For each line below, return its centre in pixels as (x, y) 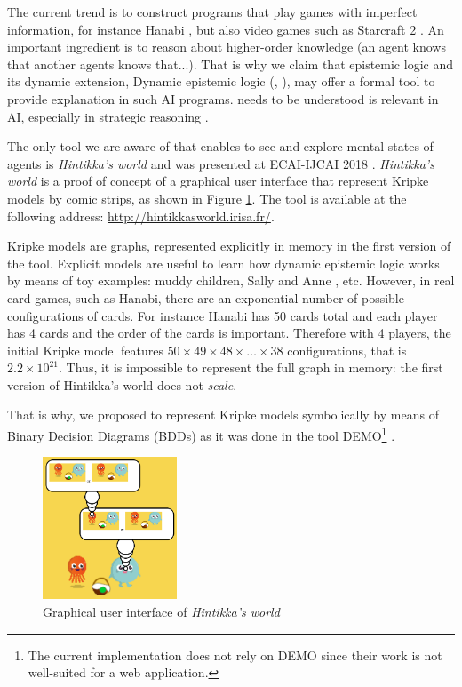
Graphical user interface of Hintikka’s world (161, 612)
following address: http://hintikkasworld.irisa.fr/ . (141, 216)
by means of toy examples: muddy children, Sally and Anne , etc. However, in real (231, 280)
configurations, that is (347, 350)
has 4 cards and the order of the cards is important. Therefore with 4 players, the (229, 333)
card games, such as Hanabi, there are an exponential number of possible (206, 297)
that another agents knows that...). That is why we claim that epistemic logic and (230, 64)
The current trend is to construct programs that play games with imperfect (212, 12)
